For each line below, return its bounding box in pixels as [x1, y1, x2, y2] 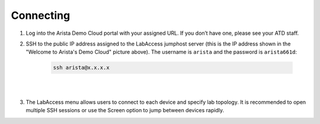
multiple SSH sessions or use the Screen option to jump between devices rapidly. [25, 107, 225, 114]
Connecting [11, 9, 71, 22]
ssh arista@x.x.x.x [53, 64, 110, 71]
